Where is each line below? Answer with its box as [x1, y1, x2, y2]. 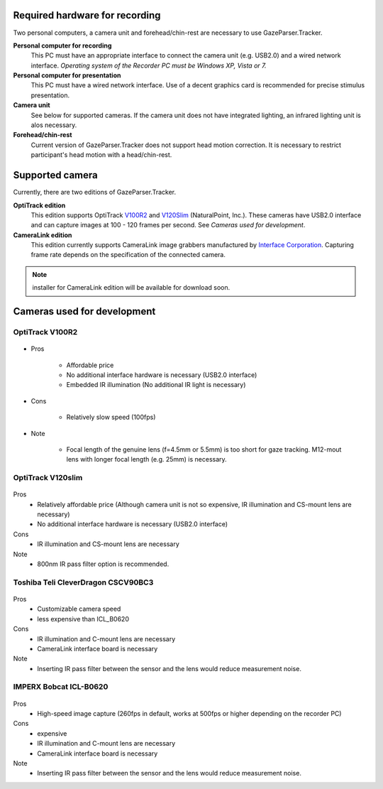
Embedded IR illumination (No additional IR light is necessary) [66, 381, 246, 389]
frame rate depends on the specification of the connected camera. [30, 251, 226, 259]
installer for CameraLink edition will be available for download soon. [32, 283, 231, 292]
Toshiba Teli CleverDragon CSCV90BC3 [13, 577, 154, 587]
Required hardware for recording [13, 9, 161, 21]
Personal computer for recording [13, 41, 112, 50]
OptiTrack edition [13, 201, 66, 210]
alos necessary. [30, 121, 77, 129]
